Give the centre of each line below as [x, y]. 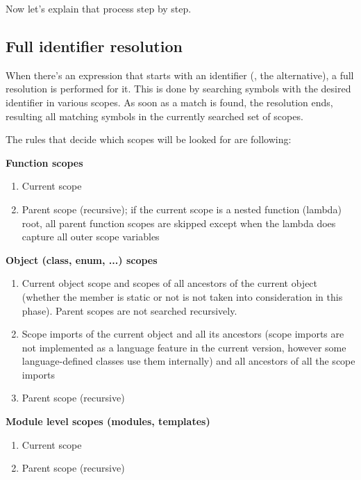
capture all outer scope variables [91, 237]
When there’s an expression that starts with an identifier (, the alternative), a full [180, 75]
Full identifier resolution [94, 45]
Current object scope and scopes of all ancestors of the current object [170, 283]
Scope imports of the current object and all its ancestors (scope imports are [183, 334]
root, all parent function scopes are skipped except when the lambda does [179, 223]
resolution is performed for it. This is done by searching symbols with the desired [178, 89]
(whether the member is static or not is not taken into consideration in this [182, 296]
